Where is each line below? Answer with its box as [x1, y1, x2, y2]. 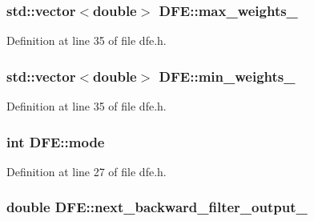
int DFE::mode [6, 131, 105, 151]
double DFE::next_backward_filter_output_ [6, 197, 308, 217]
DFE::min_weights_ [159, 66, 296, 86]
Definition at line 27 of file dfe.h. [6, 163, 167, 179]
